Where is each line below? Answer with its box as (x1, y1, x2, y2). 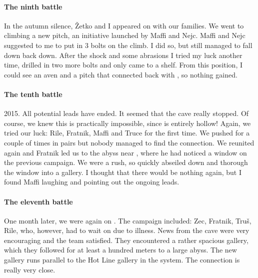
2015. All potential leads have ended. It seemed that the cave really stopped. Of (4, 108, 249, 118)
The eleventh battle (4, 196, 73, 206)
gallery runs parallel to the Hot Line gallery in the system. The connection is (4, 254, 240, 265)
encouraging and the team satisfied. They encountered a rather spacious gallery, (4, 234, 248, 245)
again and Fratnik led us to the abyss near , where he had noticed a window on (4, 147, 247, 157)
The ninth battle (4, 1, 62, 11)
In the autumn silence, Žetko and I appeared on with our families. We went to (4, 20, 244, 30)
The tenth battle (4, 88, 62, 99)
